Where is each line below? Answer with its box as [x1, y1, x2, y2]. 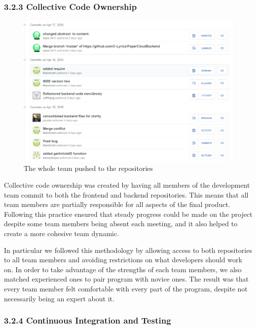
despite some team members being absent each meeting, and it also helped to [4, 218, 238, 229]
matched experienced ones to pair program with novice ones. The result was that [4, 274, 249, 284]
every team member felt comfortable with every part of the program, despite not [4, 283, 248, 293]
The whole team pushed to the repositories [24, 163, 153, 173]
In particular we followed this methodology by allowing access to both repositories [4, 245, 252, 255]
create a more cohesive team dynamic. [4, 228, 119, 238]
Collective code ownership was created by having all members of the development [4, 179, 250, 190]
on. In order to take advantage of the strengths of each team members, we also [4, 264, 242, 274]
